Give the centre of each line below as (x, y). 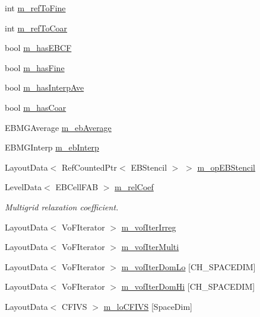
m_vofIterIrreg (149, 227)
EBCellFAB (77, 187)
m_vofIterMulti (150, 247)
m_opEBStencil (226, 167)
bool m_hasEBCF (38, 48)
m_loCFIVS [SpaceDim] (148, 306)
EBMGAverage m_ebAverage (58, 127)
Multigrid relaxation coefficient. (62, 206)
